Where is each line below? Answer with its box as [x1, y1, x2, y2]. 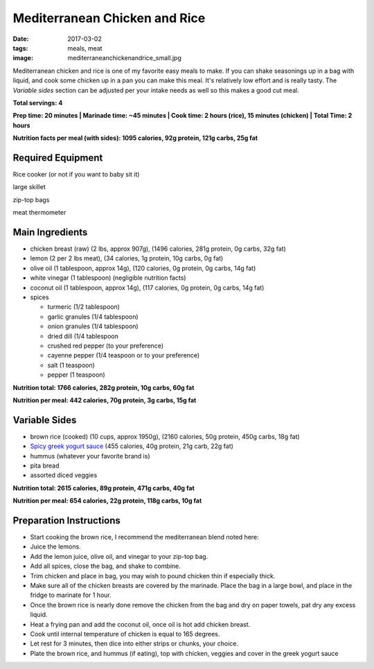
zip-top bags [12, 195, 50, 204]
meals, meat [67, 44, 103, 52]
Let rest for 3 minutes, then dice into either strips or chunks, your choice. [30, 639, 239, 648]
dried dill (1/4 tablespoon [47, 332, 119, 340]
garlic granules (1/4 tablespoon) [47, 312, 139, 321]
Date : [12, 35, 29, 43]
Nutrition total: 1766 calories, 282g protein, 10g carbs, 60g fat [12, 383, 195, 391]
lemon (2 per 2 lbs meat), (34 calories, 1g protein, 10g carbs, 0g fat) [30, 254, 224, 262]
